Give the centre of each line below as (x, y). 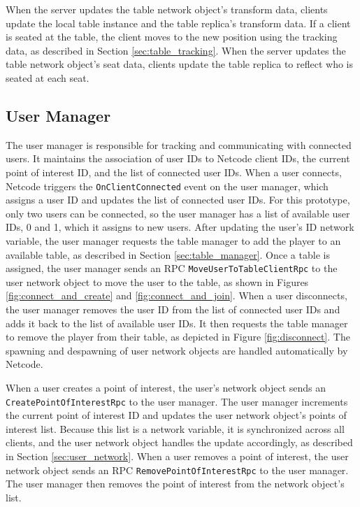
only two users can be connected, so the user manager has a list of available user (178, 213)
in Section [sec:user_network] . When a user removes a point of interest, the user (177, 456)
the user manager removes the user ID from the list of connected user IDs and (173, 309)
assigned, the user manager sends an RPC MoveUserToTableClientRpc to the (172, 268)
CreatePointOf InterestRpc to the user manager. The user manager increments (177, 401)
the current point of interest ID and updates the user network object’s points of (176, 415)
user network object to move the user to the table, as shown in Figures (157, 281)
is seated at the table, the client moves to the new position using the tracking (172, 37)
